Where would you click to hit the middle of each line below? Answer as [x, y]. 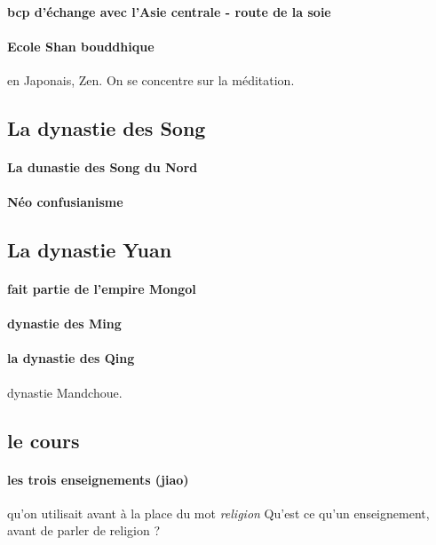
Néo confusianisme [65, 202]
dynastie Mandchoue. [65, 392]
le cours [44, 440]
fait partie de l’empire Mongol [102, 289]
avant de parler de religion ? [84, 530]
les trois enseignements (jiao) [98, 479]
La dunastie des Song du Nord [103, 166]
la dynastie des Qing [71, 358]
